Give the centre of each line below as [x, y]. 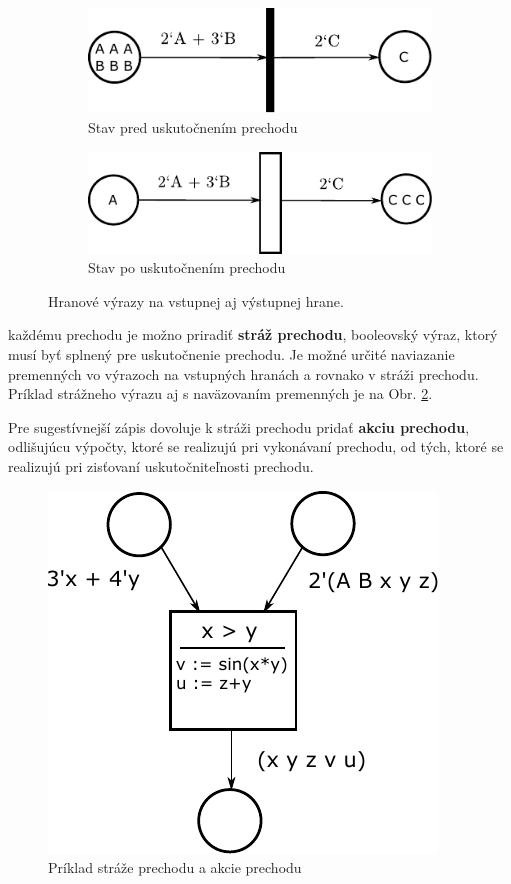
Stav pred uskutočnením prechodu [193, 126]
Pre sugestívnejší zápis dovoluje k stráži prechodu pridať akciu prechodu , [239, 426]
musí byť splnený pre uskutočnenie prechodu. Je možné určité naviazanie [231, 354]
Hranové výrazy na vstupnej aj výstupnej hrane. [196, 300]
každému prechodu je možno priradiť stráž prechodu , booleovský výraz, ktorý [253, 334]
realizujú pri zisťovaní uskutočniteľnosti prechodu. [161, 466]
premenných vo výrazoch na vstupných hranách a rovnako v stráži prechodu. [243, 373]
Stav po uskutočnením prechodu [187, 267]
